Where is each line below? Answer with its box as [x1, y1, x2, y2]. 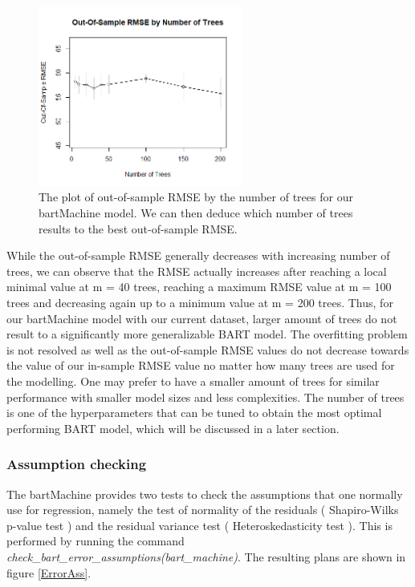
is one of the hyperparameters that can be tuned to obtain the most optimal [6, 404, 382, 421]
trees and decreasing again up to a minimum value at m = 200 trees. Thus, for [6, 294, 393, 311]
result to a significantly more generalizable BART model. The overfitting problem [6, 326, 408, 342]
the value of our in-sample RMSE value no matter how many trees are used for [6, 357, 395, 374]
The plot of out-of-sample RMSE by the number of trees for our [39, 188, 353, 205]
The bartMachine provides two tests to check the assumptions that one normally [6, 485, 403, 502]
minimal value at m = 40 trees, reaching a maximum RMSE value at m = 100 [6, 278, 392, 295]
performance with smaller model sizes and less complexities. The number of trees [6, 388, 405, 405]
